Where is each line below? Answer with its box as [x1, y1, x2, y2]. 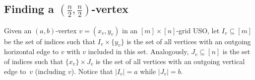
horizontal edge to [4, 46, 59, 57]
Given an [4, 25, 32, 35]
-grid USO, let [176, 25, 220, 35]
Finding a [4, 1, 54, 16]
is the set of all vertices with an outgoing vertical [95, 56, 245, 66]
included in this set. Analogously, [88, 46, 189, 57]
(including [35, 66, 66, 76]
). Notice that [71, 66, 113, 76]
